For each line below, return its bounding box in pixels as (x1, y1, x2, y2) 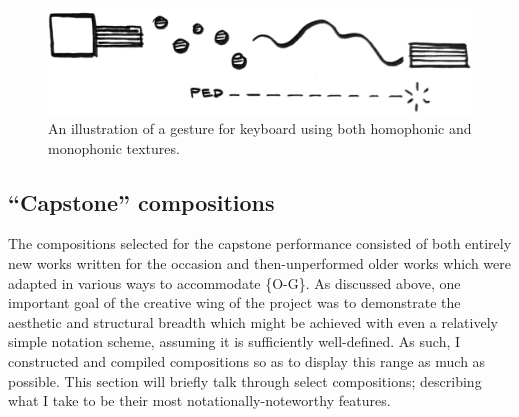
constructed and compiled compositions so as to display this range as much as (8, 350, 486, 371)
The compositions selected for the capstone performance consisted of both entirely (8, 233, 512, 254)
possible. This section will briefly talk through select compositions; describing (8, 370, 482, 391)
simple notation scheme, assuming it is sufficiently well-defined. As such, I (8, 331, 461, 352)
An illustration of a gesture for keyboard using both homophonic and (48, 118, 472, 138)
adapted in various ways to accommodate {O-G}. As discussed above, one (8, 272, 461, 293)
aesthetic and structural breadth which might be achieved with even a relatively (8, 311, 498, 332)
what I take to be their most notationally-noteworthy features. (8, 390, 391, 411)
